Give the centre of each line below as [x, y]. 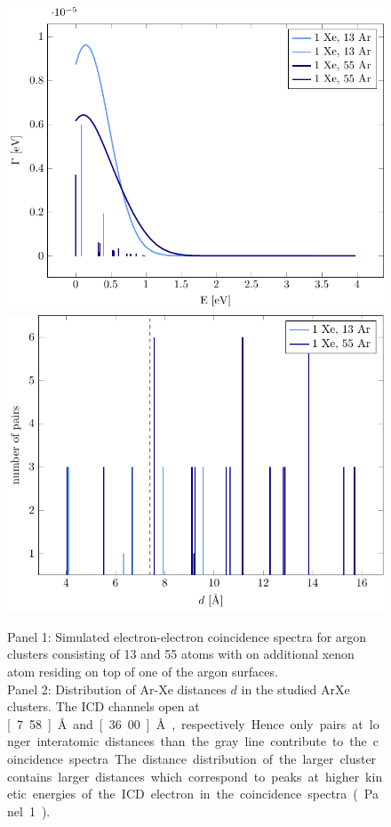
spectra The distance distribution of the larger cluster [223, 758]
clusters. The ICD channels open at [104, 706]
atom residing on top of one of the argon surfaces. [143, 671]
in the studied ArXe [295, 689]
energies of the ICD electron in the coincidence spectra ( [195, 794]
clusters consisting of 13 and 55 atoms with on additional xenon [181, 654]
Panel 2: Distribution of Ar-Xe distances [117, 689]
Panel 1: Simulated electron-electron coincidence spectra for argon [187, 636]
